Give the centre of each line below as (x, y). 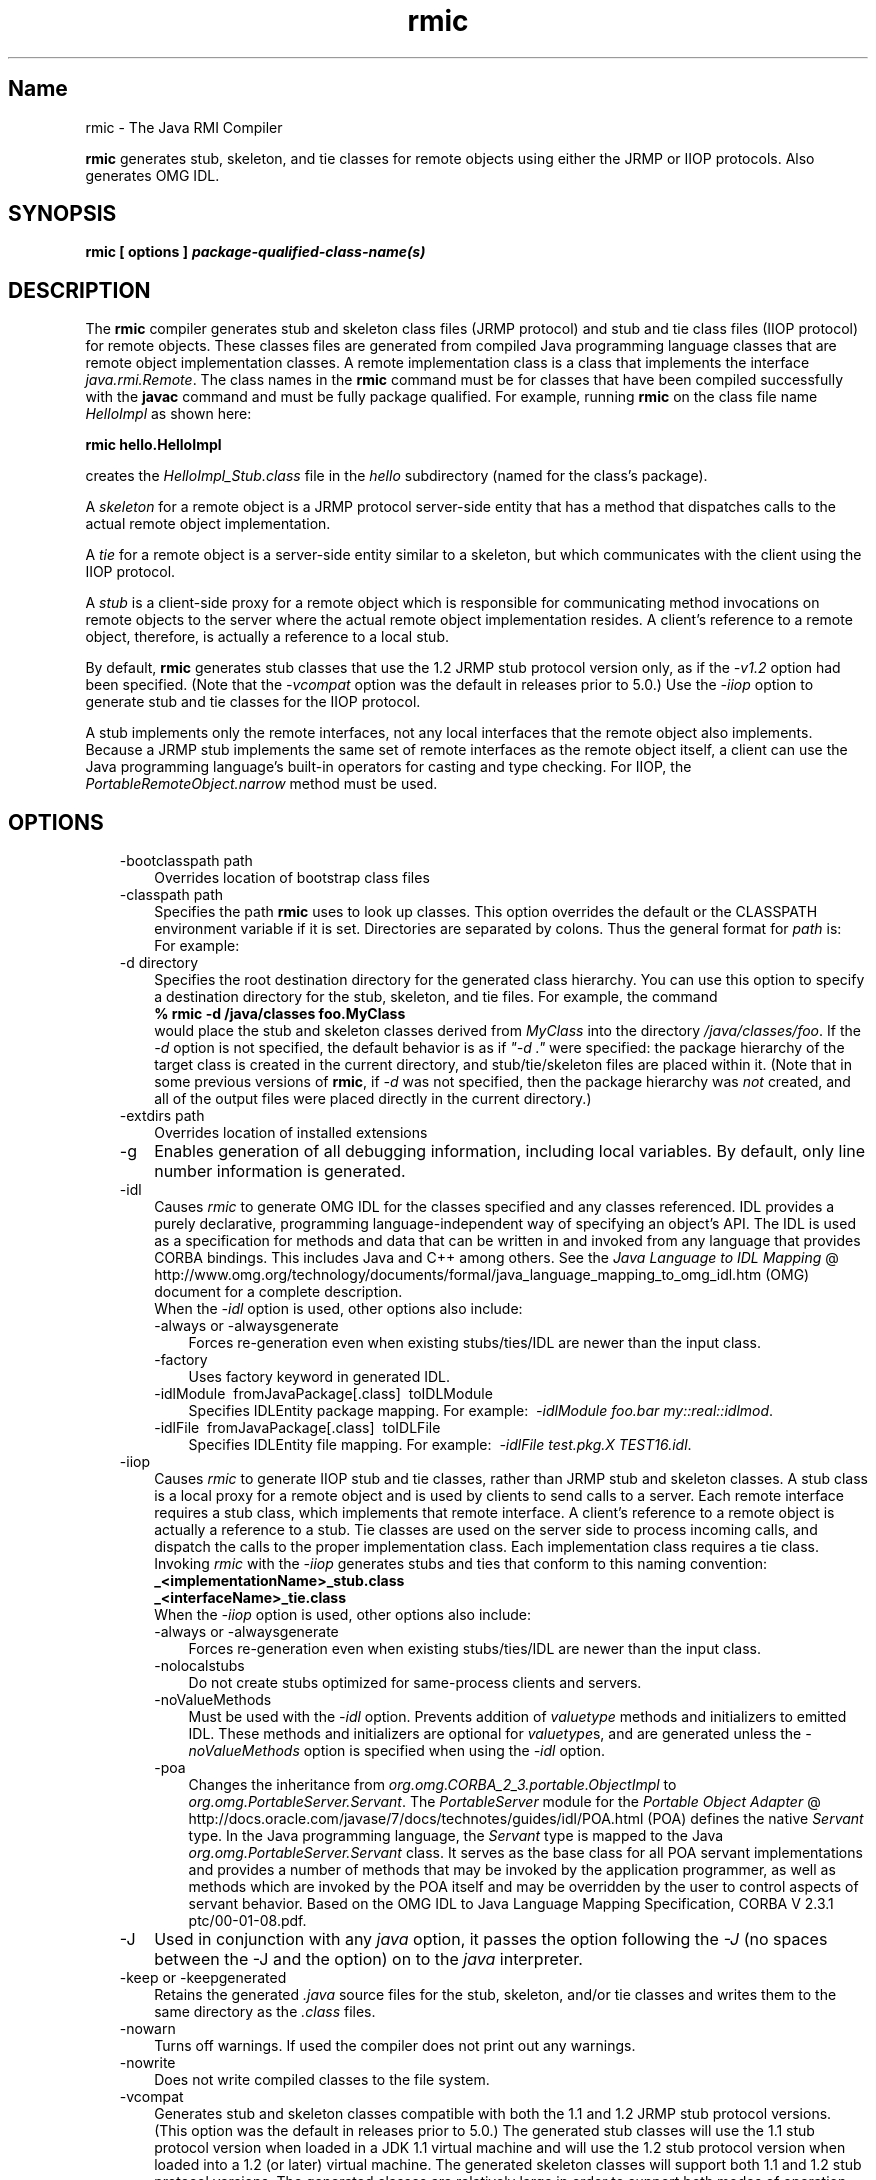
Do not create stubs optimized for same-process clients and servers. (415, 1683)
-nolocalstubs (199, 1666)
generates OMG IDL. (152, 175)
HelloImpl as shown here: (168, 414)
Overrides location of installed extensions (291, 1133)
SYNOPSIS (62, 214)
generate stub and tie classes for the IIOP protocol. (253, 702)
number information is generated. (280, 1171)
